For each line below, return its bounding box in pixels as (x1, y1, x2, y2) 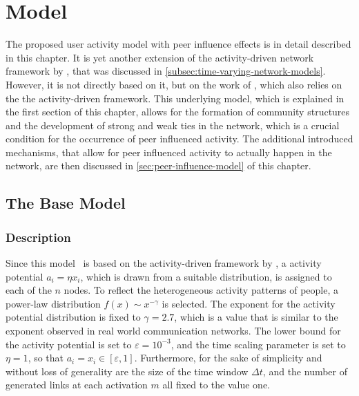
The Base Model (6, 192, 126, 214)
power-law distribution (6, 296, 101, 310)
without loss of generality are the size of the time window (6, 364, 249, 378)
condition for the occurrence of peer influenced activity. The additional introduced (6, 131, 353, 146)
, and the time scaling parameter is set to (171, 337, 346, 351)
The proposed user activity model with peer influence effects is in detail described (6, 37, 351, 51)
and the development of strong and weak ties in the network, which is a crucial (6, 117, 340, 132)
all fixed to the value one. (162, 377, 271, 392)
